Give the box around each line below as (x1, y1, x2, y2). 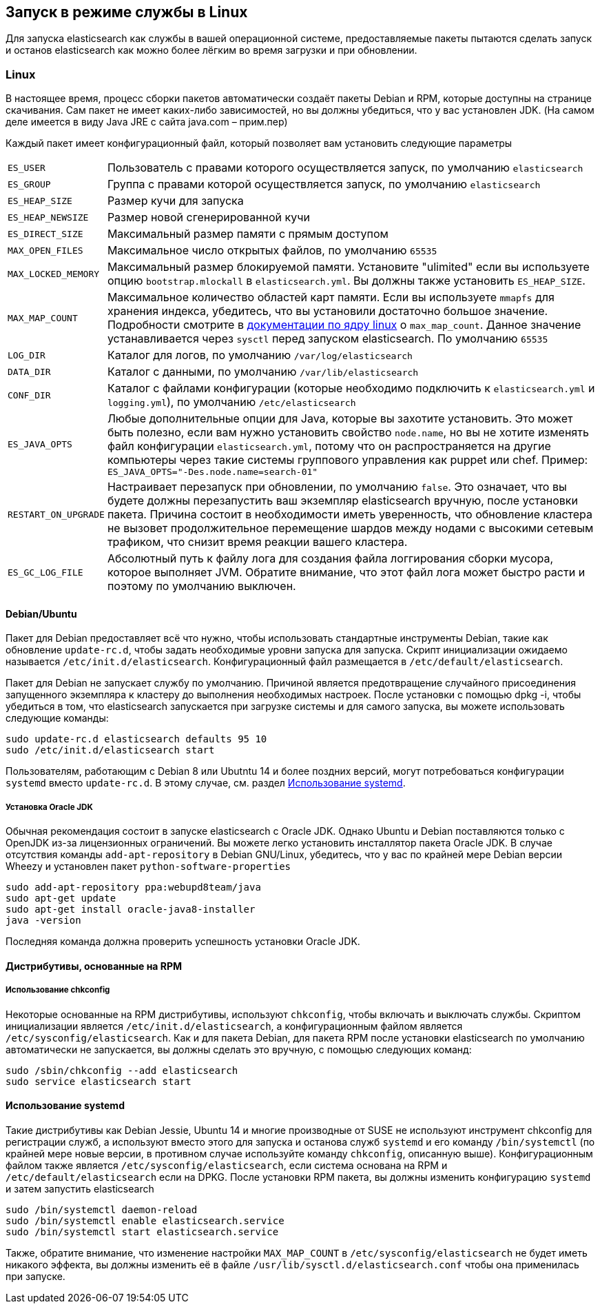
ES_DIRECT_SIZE (8, 228, 83, 239)
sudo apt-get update (6, 893, 116, 904)
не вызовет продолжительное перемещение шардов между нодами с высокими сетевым (107, 521, 594, 536)
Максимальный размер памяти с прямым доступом (107, 227, 389, 241)
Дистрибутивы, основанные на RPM (6, 960, 183, 972)
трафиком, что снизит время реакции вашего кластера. (107, 535, 408, 549)
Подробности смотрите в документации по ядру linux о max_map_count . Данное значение (107, 318, 581, 332)
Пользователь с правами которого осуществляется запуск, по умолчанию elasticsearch (107, 161, 583, 175)
